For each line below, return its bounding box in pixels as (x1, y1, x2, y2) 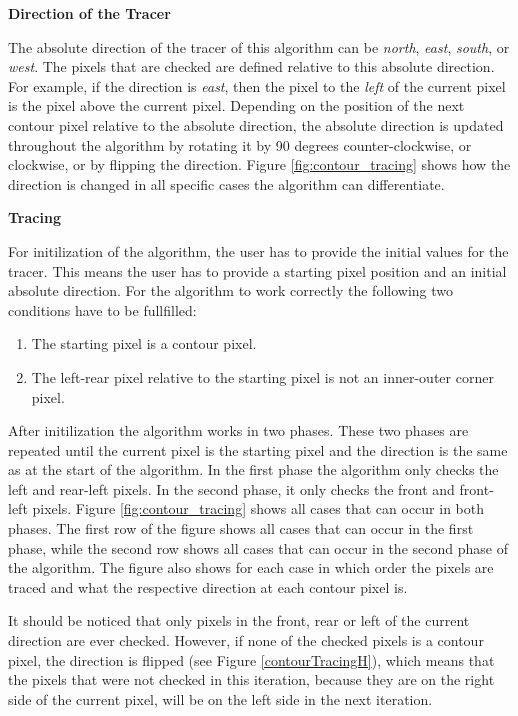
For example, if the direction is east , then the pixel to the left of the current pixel (8, 75, 506, 96)
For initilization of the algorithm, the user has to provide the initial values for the (8, 240, 509, 261)
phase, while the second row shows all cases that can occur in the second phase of (8, 537, 508, 558)
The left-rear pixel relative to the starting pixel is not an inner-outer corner (31, 366, 494, 387)
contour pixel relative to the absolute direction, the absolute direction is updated (8, 114, 504, 135)
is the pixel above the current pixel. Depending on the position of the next (8, 95, 465, 116)
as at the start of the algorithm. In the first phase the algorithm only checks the (8, 459, 499, 480)
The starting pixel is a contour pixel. (31, 333, 257, 354)
